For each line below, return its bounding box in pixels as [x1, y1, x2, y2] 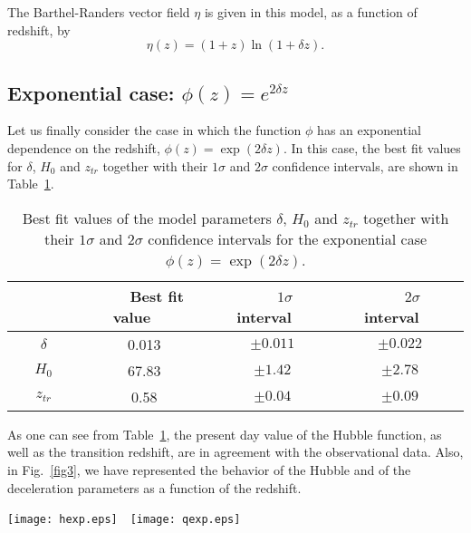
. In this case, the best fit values [283, 138, 461, 157]
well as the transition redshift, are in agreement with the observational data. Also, [7, 442, 464, 461]
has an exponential [317, 121, 421, 140]
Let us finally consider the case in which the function [7, 121, 302, 140]
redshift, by [7, 20, 71, 39]
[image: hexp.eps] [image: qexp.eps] [7, 513, 241, 527]
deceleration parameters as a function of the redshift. [7, 478, 302, 497]
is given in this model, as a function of [204, 3, 418, 21]
